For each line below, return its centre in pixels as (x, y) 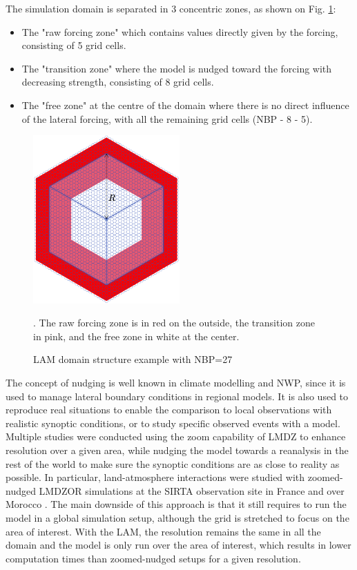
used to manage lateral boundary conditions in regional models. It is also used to (177, 396)
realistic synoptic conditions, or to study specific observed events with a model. (173, 423)
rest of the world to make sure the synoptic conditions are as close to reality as (173, 463)
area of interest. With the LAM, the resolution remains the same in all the (163, 531)
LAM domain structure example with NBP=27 (133, 359)
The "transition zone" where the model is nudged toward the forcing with (177, 68)
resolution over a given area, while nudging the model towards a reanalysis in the (177, 450)
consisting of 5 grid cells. (74, 45)
